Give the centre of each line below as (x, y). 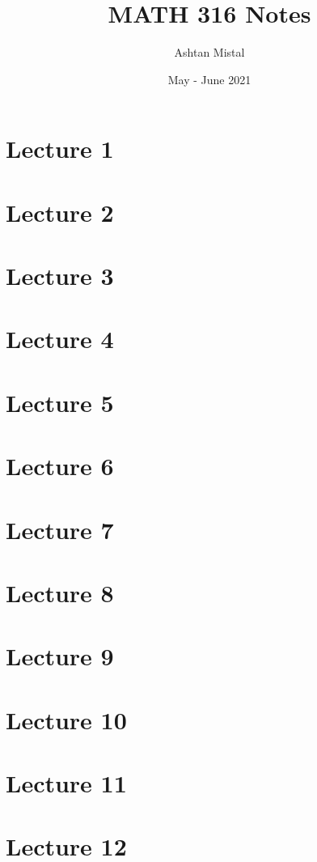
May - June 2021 (209, 79)
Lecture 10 (66, 719)
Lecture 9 (60, 656)
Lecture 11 (66, 783)
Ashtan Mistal (209, 52)
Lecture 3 (60, 276)
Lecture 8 (60, 592)
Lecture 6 (60, 466)
